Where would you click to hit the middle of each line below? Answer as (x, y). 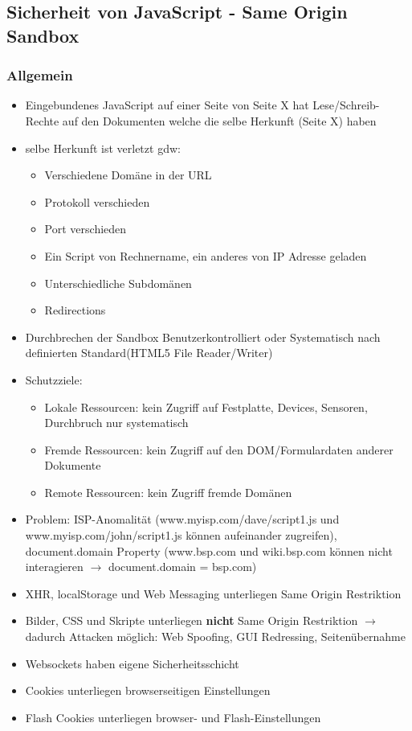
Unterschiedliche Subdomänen (118, 283)
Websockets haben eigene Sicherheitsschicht (132, 663)
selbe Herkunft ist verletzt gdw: (103, 148)
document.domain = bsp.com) (182, 567)
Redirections (75, 310)
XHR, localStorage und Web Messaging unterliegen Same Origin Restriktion (213, 593)
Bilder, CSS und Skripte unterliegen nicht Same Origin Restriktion (192, 620)
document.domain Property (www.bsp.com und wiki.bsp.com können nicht (209, 550)
